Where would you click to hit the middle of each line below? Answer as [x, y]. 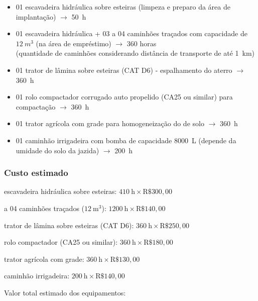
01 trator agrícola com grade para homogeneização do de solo [110, 123]
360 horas [142, 43]
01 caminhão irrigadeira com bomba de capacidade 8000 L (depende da [126, 140]
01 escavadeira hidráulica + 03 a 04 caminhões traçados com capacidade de [132, 33]
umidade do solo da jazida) [57, 150]
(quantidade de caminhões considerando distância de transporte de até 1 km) [135, 53]
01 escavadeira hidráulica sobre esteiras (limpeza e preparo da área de [123, 7]
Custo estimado [36, 173]
